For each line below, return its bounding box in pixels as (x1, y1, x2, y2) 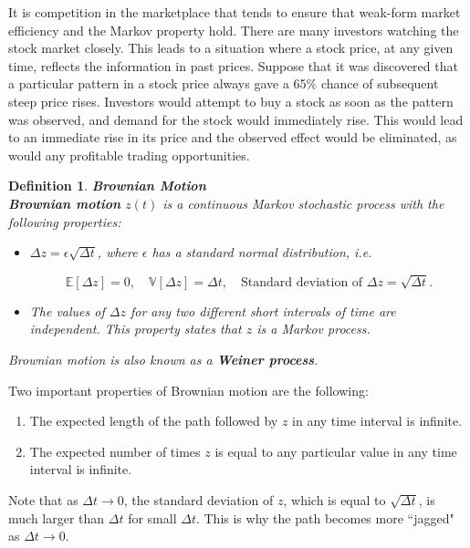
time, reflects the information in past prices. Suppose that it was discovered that (8, 56, 458, 75)
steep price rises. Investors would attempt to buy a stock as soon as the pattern (8, 91, 454, 110)
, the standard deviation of (123, 491, 274, 510)
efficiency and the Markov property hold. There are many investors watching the (8, 20, 459, 39)
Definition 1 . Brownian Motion (8, 176, 206, 195)
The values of (29, 301, 105, 320)
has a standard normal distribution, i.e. (151, 243, 372, 262)
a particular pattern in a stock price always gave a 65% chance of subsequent (8, 74, 439, 93)
